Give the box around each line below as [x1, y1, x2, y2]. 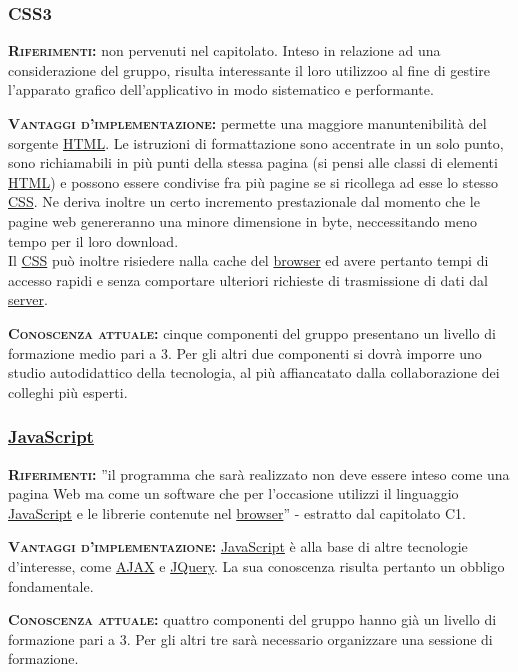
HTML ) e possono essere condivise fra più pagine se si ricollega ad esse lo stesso [8, 171, 498, 192]
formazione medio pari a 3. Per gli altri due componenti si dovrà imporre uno [8, 342, 482, 363]
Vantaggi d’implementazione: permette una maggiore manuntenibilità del [8, 113, 487, 133]
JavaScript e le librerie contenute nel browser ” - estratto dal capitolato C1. [8, 502, 466, 523]
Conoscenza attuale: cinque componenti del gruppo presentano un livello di [8, 322, 496, 343]
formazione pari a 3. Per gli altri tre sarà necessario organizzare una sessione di [8, 628, 493, 649]
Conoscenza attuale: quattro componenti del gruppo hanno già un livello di [8, 609, 497, 630]
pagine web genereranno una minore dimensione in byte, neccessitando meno [8, 210, 477, 231]
